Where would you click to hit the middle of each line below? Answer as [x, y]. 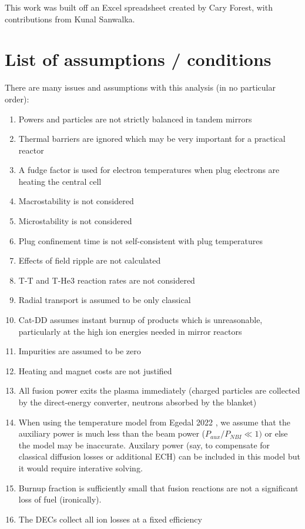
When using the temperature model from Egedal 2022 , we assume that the [154, 422]
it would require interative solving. [81, 468]
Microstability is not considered [75, 221]
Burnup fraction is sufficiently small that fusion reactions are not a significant [158, 488]
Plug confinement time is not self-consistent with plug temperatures [140, 240]
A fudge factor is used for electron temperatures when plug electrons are [149, 170]
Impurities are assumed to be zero [80, 351]
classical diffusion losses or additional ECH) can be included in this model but [159, 456]
